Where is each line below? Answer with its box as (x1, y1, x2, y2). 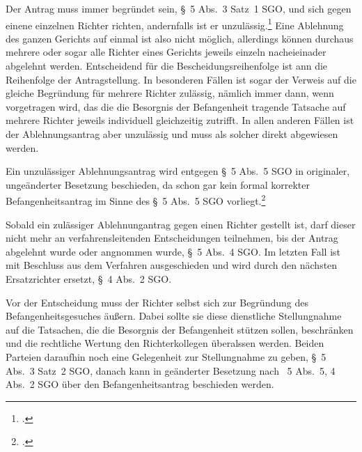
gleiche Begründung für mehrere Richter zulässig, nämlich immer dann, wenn (6, 86, 334, 100)
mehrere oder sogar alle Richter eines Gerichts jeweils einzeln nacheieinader (6, 45, 326, 59)
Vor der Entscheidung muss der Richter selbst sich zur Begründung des (6, 295, 308, 309)
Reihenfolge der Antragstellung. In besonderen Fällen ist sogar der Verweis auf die (6, 72, 356, 86)
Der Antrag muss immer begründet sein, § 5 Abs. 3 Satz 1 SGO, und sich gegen (6, 1, 352, 15)
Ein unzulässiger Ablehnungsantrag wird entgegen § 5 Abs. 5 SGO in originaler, (6, 164, 350, 178)
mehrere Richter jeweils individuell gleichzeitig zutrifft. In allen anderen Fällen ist (6, 113, 354, 127)
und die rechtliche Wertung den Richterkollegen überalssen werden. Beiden (6, 336, 324, 350)
